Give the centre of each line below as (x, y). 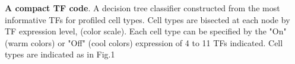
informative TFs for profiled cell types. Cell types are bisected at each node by (147, 19)
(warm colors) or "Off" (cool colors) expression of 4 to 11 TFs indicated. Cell (144, 42)
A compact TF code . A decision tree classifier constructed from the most (142, 8)
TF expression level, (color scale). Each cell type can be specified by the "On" (146, 31)
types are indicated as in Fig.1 (60, 54)
